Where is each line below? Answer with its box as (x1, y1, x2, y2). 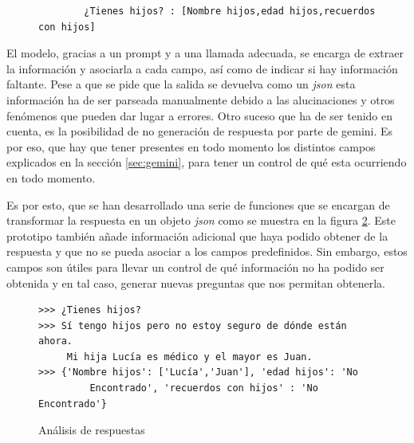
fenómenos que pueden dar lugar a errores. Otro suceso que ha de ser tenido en (6, 107, 393, 123)
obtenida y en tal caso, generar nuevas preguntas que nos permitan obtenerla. (6, 274, 385, 291)
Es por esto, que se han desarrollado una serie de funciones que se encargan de (6, 196, 390, 213)
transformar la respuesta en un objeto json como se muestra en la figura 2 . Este (6, 212, 396, 229)
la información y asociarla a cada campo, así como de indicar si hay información (6, 60, 398, 76)
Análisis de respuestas (38, 421, 145, 438)
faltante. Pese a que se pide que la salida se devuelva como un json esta (6, 76, 356, 92)
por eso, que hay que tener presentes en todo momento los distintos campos (6, 138, 376, 155)
